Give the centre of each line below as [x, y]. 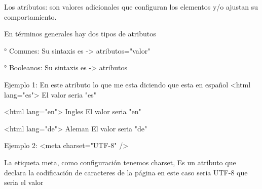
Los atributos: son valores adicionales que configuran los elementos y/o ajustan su [131, 7]
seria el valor [24, 182]
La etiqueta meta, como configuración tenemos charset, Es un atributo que [120, 162]
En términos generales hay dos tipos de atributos [80, 34]
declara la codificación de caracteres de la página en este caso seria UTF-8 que [126, 172]
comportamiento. [30, 16]
